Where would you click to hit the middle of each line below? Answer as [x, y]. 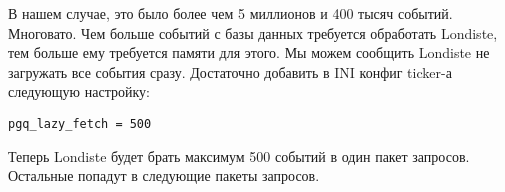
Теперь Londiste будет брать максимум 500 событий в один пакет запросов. [239, 155]
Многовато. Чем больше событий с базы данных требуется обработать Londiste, [253, 32]
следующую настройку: [79, 91]
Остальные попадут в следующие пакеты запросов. [164, 175]
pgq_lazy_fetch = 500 [80, 123]
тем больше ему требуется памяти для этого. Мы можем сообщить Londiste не [249, 52]
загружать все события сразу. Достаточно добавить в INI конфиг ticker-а [230, 71]
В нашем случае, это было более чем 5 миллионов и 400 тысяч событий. [230, 13]
